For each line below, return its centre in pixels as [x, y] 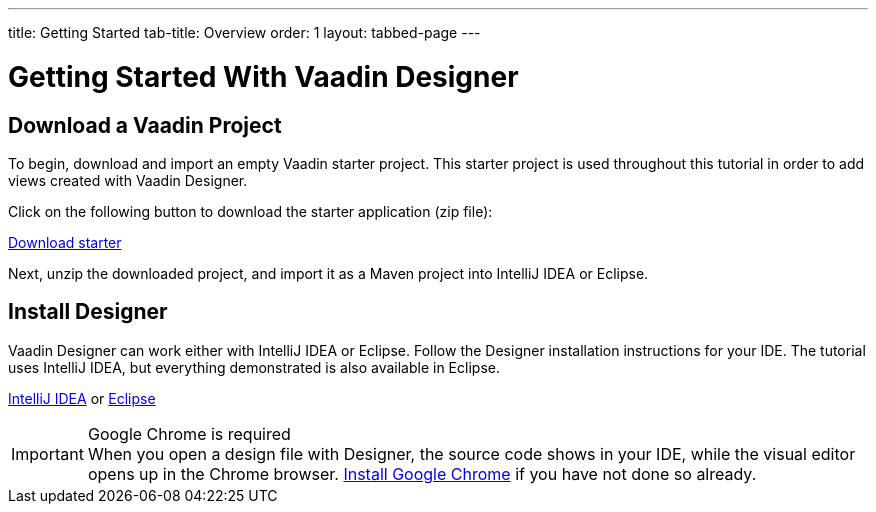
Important [47, 453]
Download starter [65, 242]
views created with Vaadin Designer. [128, 180]
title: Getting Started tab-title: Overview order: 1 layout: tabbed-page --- [244, 32]
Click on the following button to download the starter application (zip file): [250, 211]
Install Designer [88, 312]
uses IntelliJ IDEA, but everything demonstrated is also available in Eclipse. [254, 367]
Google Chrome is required [189, 433]
